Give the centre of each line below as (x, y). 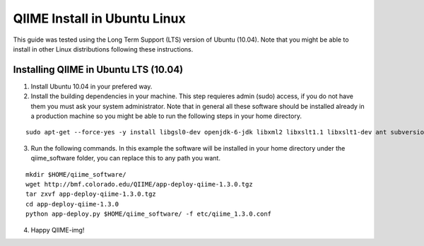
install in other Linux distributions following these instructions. (103, 49)
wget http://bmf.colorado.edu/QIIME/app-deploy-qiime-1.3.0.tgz (140, 184)
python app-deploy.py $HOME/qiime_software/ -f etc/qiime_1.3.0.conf (149, 214)
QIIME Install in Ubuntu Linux (100, 18)
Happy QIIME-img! (58, 230)
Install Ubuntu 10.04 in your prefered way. (92, 86)
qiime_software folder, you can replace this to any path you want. (125, 158)
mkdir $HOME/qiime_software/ (76, 174)
